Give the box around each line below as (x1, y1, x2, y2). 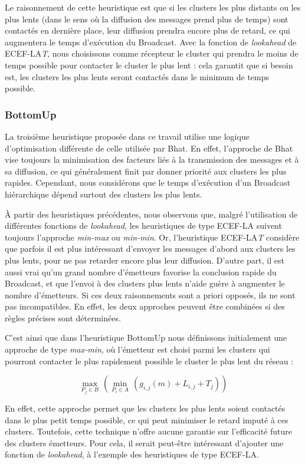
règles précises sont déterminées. (5, 311, 121, 324)
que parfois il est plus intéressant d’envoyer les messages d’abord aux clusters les (5, 242, 296, 255)
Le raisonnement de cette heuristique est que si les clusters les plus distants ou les (5, 1, 301, 13)
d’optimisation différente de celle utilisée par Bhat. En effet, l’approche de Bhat (5, 141, 293, 154)
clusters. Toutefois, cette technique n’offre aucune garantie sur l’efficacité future (5, 425, 292, 437)
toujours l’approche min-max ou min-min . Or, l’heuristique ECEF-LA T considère (5, 231, 300, 243)
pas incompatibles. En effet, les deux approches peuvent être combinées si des (5, 300, 285, 312)
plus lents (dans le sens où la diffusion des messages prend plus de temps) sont (5, 12, 288, 25)
